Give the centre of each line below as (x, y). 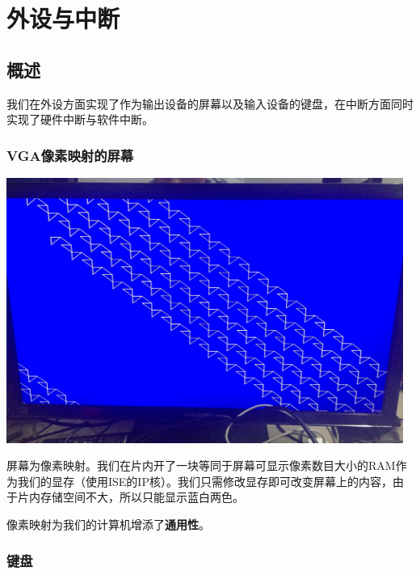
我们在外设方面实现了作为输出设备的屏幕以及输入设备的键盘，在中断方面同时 (210, 103)
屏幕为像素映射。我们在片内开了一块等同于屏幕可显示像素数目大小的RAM (201, 465)
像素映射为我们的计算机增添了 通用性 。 (108, 524)
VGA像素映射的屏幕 (70, 155)
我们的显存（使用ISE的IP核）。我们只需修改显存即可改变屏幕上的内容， (205, 481)
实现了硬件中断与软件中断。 (80, 119)
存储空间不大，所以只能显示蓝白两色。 (142, 497)
